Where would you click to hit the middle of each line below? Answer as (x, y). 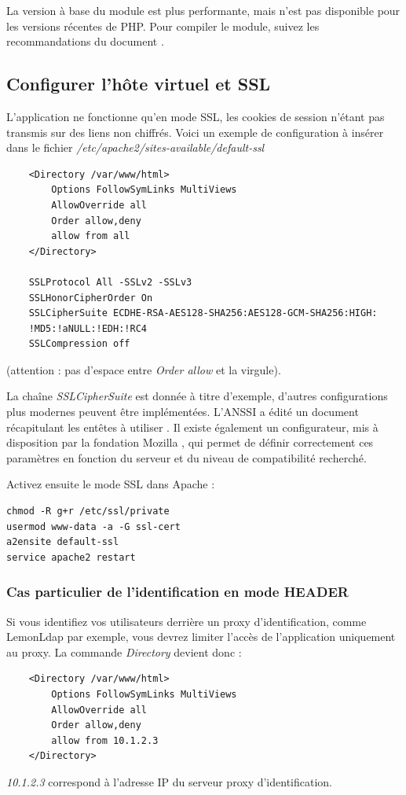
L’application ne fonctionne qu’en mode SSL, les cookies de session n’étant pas (196, 116)
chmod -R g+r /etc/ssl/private (88, 512)
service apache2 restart (71, 557)
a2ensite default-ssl (63, 542)
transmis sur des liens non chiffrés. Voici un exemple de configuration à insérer (195, 132)
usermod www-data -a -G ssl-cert (93, 526)
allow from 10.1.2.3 (105, 740)
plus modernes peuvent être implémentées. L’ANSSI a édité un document (183, 412)
